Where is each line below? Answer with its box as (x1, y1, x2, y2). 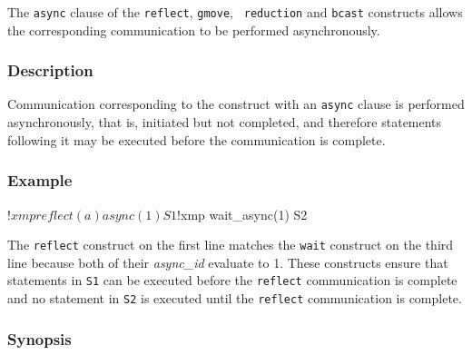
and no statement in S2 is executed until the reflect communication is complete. (7, 289, 462, 308)
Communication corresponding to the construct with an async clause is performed (7, 94, 465, 113)
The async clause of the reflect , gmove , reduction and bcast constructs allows (7, 3, 463, 21)
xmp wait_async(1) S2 (181, 204, 308, 223)
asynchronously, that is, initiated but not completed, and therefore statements (7, 113, 442, 132)
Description (7, 59, 93, 82)
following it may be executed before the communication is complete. (7, 130, 386, 149)
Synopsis (7, 327, 72, 350)
